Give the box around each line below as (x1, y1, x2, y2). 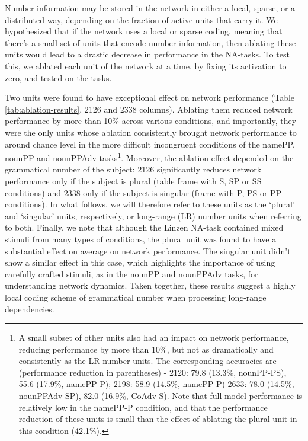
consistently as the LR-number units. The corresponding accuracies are (18, 354, 277, 367)
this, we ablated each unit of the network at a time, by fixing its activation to (5, 59, 287, 72)
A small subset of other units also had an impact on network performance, (18, 331, 289, 344)
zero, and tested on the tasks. (5, 71, 112, 84)
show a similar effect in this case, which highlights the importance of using (5, 256, 275, 269)
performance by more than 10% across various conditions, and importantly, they (5, 114, 297, 127)
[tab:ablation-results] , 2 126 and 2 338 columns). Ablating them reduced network (5, 103, 293, 115)
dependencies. (5, 302, 54, 315)
